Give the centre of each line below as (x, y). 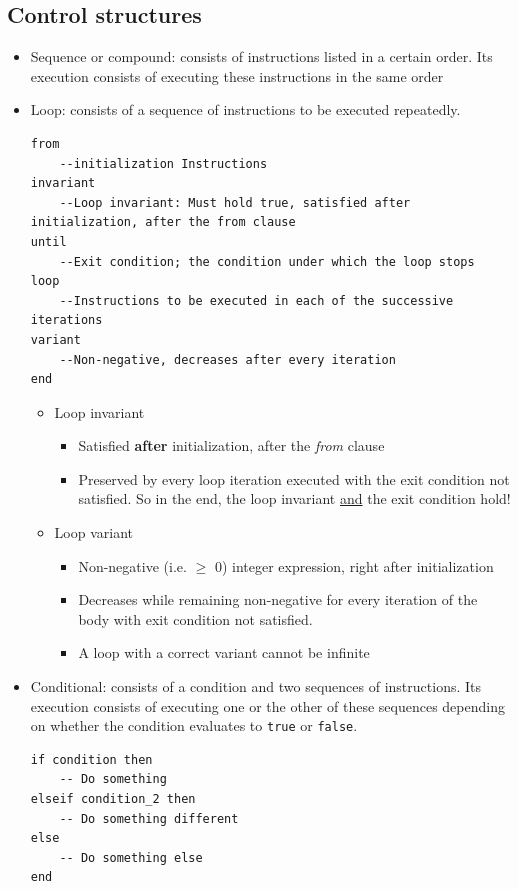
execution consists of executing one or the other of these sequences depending (267, 705)
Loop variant (94, 532)
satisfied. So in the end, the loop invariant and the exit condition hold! (294, 498)
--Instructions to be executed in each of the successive (256, 300)
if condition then (91, 759)
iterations (66, 320)
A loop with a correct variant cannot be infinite (224, 652)
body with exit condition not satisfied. (195, 618)
